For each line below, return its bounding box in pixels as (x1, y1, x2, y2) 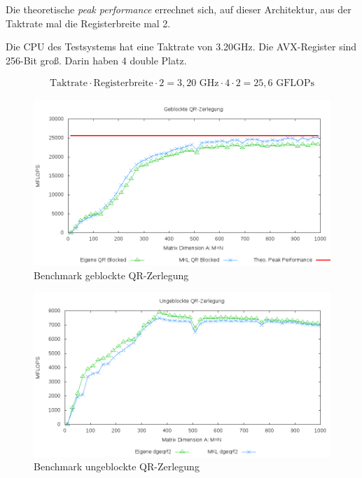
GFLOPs (276, 78, 315, 89)
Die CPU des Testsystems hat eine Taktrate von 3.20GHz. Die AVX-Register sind (6, 39, 357, 54)
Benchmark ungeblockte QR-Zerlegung (34, 459, 200, 474)
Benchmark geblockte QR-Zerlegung (34, 267, 189, 282)
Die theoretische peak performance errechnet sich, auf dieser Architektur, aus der (6, 2, 351, 16)
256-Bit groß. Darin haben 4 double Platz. (6, 52, 187, 67)
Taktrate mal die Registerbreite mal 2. (6, 15, 171, 30)
